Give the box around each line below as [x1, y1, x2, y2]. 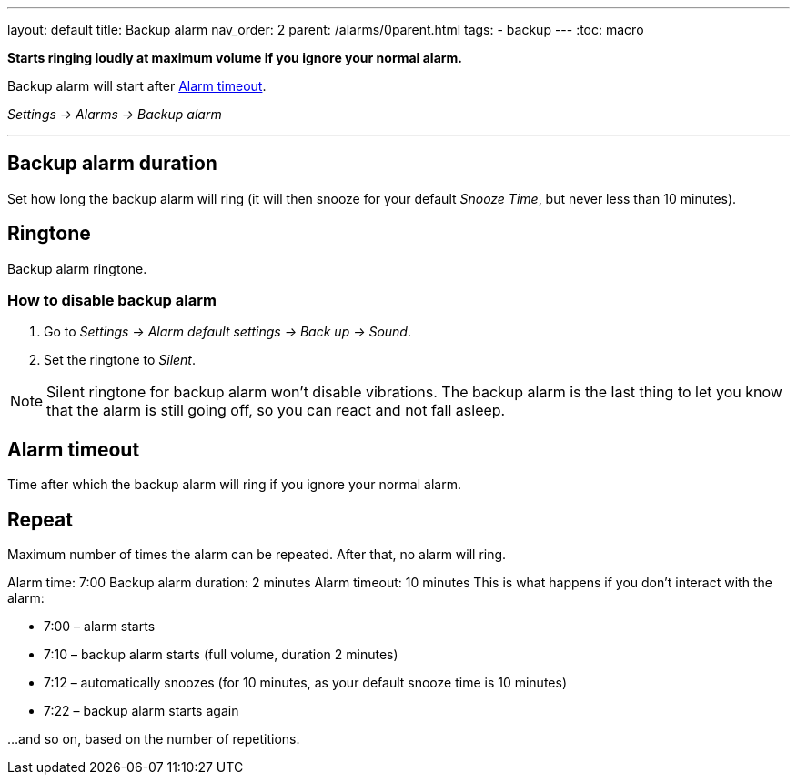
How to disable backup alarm [7, 291, 217, 310]
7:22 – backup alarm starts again [44, 703, 239, 719]
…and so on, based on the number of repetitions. [7, 731, 300, 747]
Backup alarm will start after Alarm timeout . [7, 78, 267, 94]
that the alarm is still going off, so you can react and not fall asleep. [46, 401, 506, 420]
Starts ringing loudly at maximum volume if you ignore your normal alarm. [7, 50, 463, 65]
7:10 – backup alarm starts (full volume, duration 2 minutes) [44, 647, 398, 663]
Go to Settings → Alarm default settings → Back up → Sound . [44, 324, 411, 340]
